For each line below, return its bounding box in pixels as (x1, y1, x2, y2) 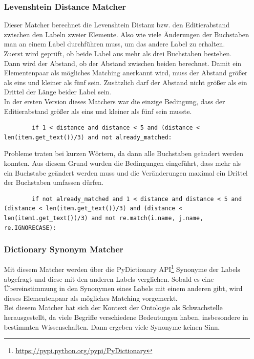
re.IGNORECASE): (4, 224, 57, 231)
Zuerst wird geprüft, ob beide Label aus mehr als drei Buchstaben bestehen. (4, 48, 232, 58)
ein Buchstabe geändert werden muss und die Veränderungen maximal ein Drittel (4, 167, 248, 178)
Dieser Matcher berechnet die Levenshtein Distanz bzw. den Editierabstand (4, 20, 230, 30)
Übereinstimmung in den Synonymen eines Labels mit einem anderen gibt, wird (4, 283, 243, 293)
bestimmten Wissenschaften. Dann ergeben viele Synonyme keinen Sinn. (4, 321, 220, 332)
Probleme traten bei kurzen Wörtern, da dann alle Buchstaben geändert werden (4, 148, 243, 158)
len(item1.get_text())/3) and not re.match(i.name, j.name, (4, 214, 204, 222)
